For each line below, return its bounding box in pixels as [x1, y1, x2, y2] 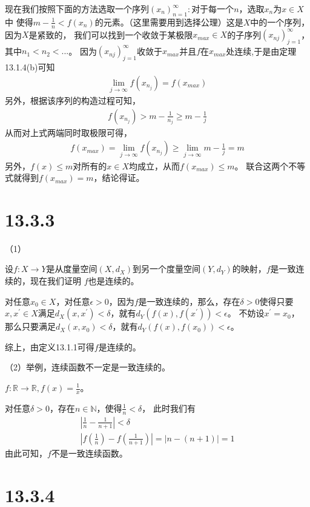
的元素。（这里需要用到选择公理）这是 [94, 15, 243, 28]
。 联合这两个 [234, 159, 289, 172]
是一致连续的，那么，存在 [138, 294, 240, 307]
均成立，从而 [129, 159, 180, 172]
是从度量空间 [46, 262, 97, 275]
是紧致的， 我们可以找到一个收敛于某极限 [28, 28, 193, 41]
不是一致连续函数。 [51, 446, 128, 459]
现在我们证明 [30, 274, 81, 287]
